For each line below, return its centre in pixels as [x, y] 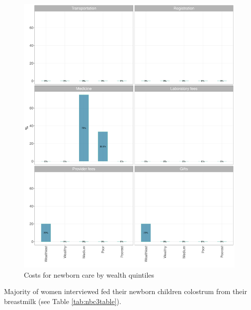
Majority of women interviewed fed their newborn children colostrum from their [125, 291]
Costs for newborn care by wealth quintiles [89, 274]
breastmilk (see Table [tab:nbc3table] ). [63, 301]
